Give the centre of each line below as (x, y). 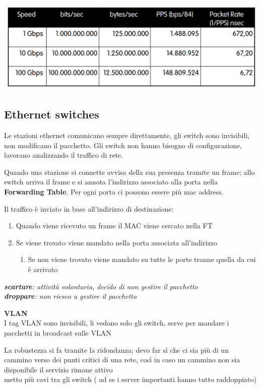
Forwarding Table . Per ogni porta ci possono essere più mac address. (114, 192)
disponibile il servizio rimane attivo (58, 369)
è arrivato (43, 269)
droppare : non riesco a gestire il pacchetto (70, 296)
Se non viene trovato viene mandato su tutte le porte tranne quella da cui (142, 259)
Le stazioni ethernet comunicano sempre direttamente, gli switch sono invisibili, (127, 135)
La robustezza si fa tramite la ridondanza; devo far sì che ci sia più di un (116, 349)
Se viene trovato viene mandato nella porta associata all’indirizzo (117, 242)
